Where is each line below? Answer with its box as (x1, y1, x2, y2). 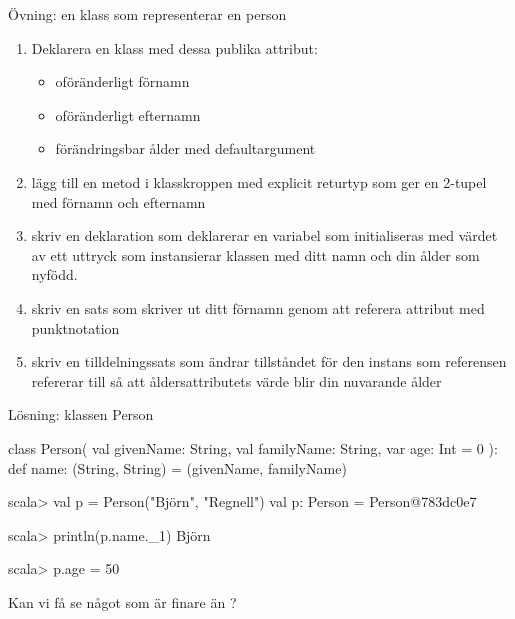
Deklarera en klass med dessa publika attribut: (31, 37, 318, 58)
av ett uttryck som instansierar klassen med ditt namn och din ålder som (31, 244, 480, 265)
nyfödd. (31, 264, 78, 285)
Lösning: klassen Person (8, 404, 154, 425)
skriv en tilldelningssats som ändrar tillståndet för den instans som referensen (31, 351, 507, 372)
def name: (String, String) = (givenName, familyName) (8, 457, 347, 478)
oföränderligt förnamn (55, 71, 190, 92)
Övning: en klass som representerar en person (8, 4, 287, 24)
